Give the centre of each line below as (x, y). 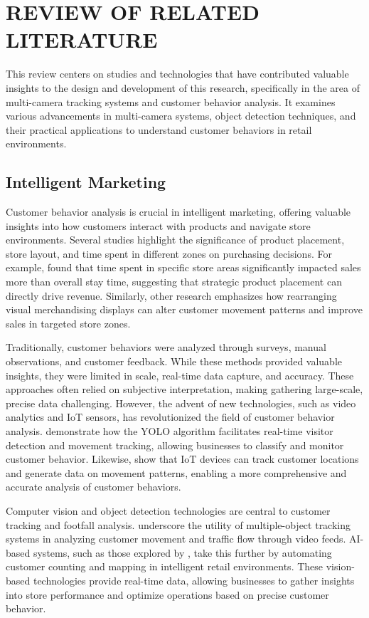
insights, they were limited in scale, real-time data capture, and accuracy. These (180, 375)
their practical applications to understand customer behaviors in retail (159, 129)
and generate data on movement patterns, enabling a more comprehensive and (176, 472)
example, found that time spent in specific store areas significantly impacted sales (183, 267)
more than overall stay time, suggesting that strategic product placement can (174, 282)
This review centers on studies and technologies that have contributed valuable (177, 74)
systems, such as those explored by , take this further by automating (182, 552)
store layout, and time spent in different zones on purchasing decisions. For (169, 253)
